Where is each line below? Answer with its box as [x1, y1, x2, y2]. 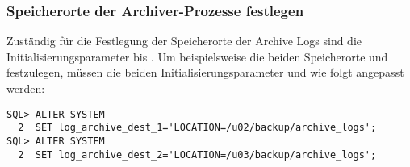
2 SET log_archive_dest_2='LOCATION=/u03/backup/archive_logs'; [18, 148, 377, 161]
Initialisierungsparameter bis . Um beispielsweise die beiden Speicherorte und [6, 48, 388, 65]
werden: [6, 80, 45, 96]
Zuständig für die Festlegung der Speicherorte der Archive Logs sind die [6, 32, 362, 49]
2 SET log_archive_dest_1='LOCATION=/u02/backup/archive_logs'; [18, 122, 377, 134]
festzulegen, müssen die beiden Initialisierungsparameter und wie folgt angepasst [6, 64, 404, 81]
